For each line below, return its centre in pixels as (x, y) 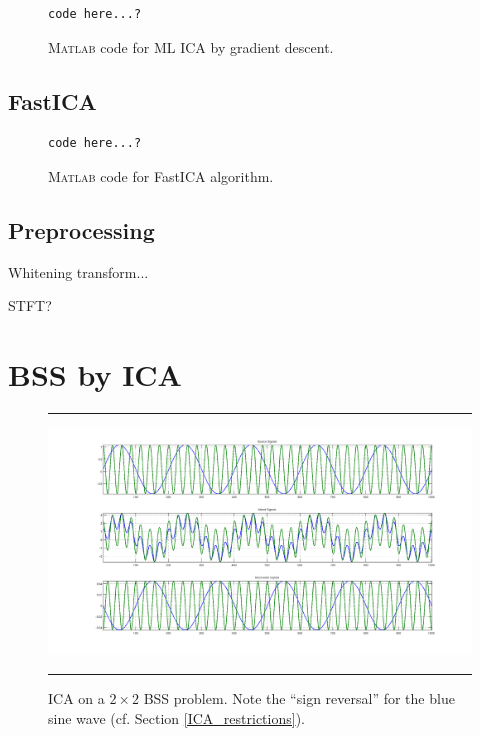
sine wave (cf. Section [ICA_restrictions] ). (176, 717)
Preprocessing (81, 229)
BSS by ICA (95, 374)
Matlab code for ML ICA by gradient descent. (191, 46)
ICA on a (76, 698)
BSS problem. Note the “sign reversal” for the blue (299, 698)
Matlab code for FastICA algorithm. (161, 175)
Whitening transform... (78, 271)
